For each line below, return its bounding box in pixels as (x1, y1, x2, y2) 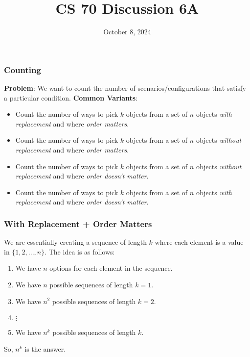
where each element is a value (155, 237, 244, 247)
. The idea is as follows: (45, 246, 115, 256)
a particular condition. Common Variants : (4, 92, 138, 102)
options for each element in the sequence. (49, 263, 173, 273)
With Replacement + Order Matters (4, 217, 152, 229)
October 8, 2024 (103, 26, 151, 37)
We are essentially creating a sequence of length (4, 237, 147, 247)
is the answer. (24, 343, 66, 354)
